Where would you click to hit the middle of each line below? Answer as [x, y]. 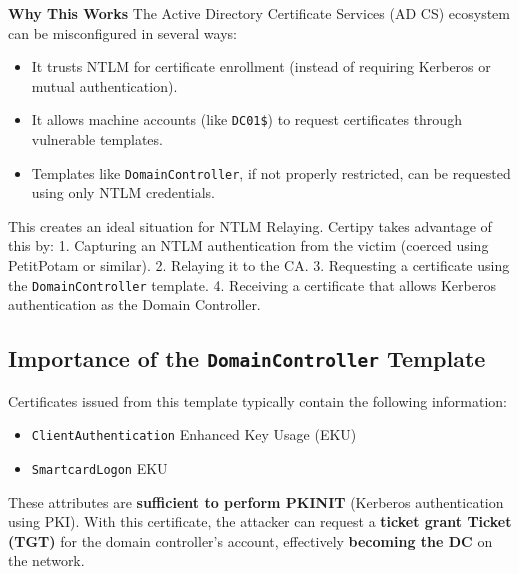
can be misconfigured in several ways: [122, 32]
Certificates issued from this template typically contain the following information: [257, 400]
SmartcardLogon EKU [99, 467]
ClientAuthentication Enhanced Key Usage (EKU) [194, 434]
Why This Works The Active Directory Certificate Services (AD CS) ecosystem [259, 13]
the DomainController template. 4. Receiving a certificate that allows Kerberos [252, 284]
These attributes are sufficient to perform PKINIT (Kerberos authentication [256, 501]
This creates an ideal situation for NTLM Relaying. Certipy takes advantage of [250, 225]
